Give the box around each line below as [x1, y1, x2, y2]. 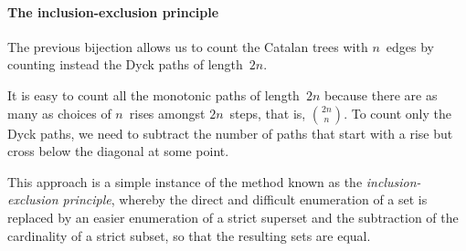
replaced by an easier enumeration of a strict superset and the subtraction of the [7, 207, 459, 226]
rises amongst [129, 103, 206, 122]
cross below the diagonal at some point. [7, 141, 229, 161]
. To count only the [344, 103, 451, 122]
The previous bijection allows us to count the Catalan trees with [7, 37, 368, 56]
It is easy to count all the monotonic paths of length [7, 85, 300, 104]
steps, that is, [229, 103, 306, 122]
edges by [386, 37, 434, 56]
